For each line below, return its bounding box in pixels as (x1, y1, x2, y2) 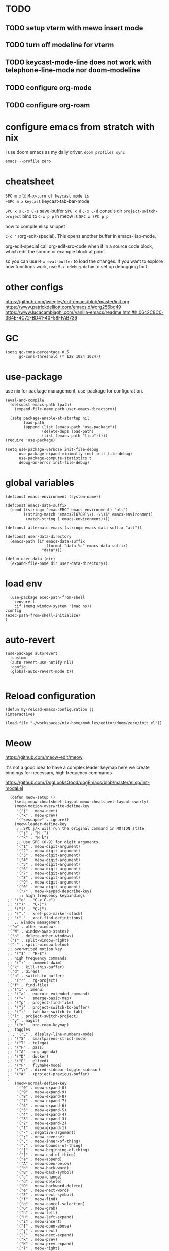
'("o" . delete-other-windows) (7, 933, 74, 938)
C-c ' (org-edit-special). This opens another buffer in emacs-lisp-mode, (5, 233, 156, 239)
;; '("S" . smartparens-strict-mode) (7, 1036, 87, 1041)
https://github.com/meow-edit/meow (5, 754, 83, 761)
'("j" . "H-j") (16, 830, 49, 836)
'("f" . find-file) (7, 982, 49, 988)
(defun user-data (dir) (5, 556, 56, 561)
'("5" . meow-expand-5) (16, 1107, 67, 1113)
